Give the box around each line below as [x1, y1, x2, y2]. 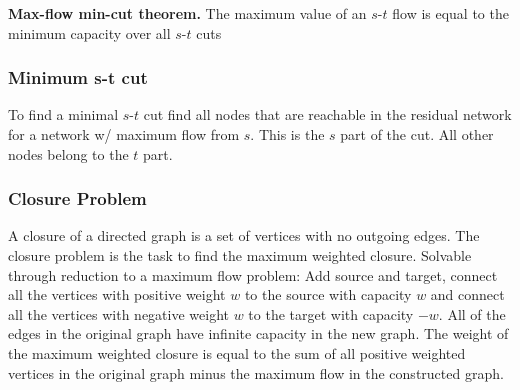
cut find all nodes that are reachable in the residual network [143, 104, 512, 125]
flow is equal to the [392, 3, 509, 23]
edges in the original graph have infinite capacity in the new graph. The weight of [8, 323, 509, 344]
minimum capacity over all [8, 22, 171, 43]
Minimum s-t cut [8, 65, 148, 90]
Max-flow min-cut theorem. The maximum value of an [8, 3, 367, 23]
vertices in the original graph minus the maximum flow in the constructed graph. [8, 362, 504, 383]
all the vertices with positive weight [8, 284, 226, 305]
